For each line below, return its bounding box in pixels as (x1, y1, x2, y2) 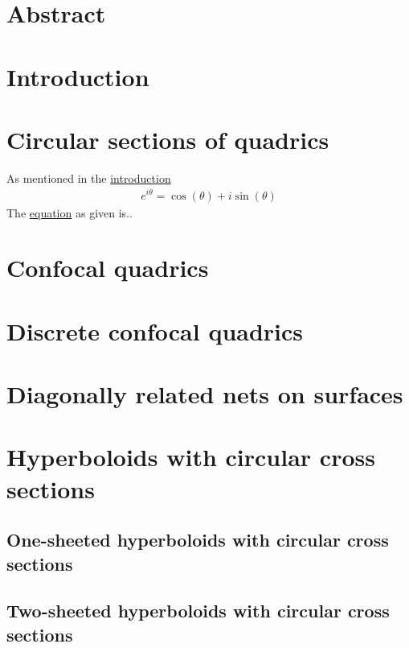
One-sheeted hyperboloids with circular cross (6, 527, 389, 552)
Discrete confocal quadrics (6, 314, 304, 347)
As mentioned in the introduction (6, 169, 171, 186)
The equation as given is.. (6, 204, 133, 221)
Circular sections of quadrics (6, 122, 329, 155)
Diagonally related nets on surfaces (6, 378, 403, 411)
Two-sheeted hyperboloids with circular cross (6, 598, 390, 623)
